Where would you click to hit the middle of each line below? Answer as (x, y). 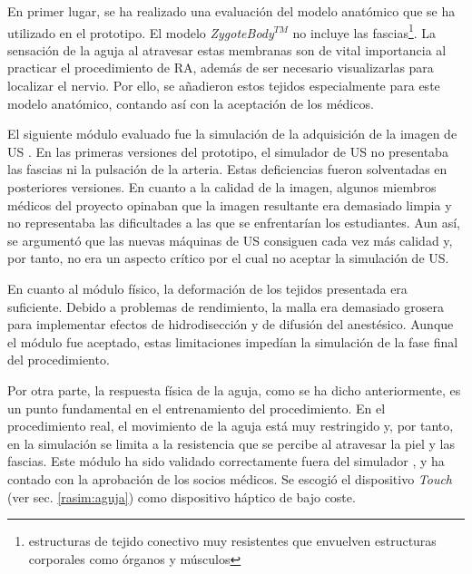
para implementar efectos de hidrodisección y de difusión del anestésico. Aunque (231, 324)
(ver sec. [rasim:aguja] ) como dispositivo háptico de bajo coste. (182, 496)
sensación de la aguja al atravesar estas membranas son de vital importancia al (227, 49)
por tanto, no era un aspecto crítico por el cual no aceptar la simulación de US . (228, 258)
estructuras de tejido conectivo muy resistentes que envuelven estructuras (232, 541)
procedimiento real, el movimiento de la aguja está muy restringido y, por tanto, (231, 426)
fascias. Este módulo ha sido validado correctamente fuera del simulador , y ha (226, 461)
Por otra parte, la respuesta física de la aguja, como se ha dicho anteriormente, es (234, 389)
